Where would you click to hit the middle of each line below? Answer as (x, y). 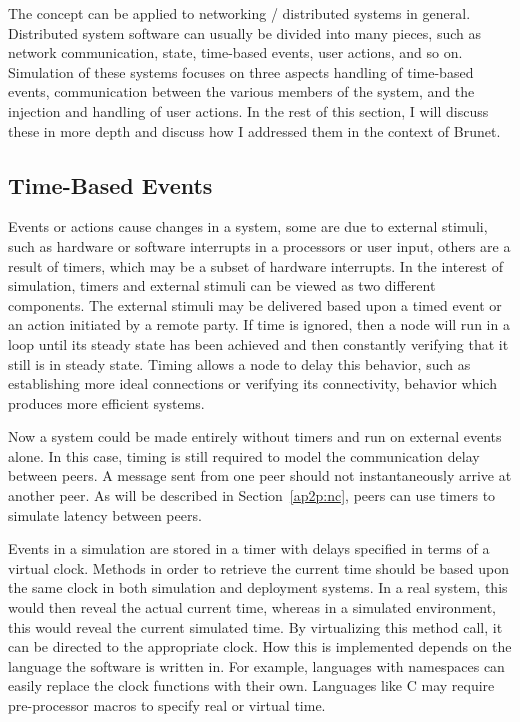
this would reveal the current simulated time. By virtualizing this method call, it (255, 626)
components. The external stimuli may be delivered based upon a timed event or (255, 304)
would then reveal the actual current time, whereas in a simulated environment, (252, 607)
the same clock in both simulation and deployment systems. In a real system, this (258, 587)
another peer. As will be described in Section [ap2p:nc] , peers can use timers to (252, 495)
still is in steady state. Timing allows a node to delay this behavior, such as (239, 363)
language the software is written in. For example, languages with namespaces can (256, 665)
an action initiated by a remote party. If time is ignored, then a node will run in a (259, 324)
